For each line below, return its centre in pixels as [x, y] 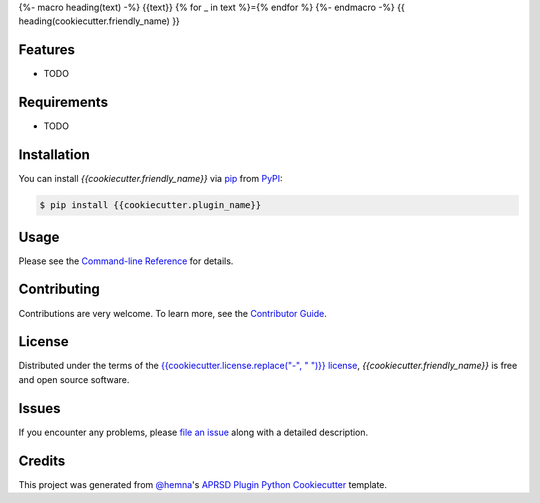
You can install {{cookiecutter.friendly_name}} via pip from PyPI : [151, 179]
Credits [42, 460]
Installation [54, 155]
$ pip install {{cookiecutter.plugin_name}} [150, 205]
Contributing [59, 289]
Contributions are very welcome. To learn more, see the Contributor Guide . [172, 313]
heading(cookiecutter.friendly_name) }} [99, 21]
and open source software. [74, 379]
